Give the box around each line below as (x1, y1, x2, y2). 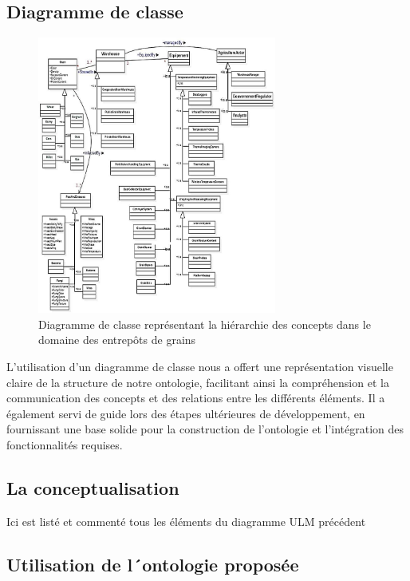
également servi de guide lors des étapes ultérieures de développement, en (6, 405, 365, 421)
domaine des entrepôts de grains (38, 331, 196, 348)
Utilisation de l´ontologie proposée (6, 551, 299, 576)
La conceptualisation (6, 475, 179, 500)
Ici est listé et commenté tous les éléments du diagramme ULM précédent (6, 512, 366, 529)
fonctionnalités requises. (6, 436, 123, 453)
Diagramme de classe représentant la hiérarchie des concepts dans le (38, 315, 371, 332)
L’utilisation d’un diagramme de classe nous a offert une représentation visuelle (6, 358, 393, 374)
